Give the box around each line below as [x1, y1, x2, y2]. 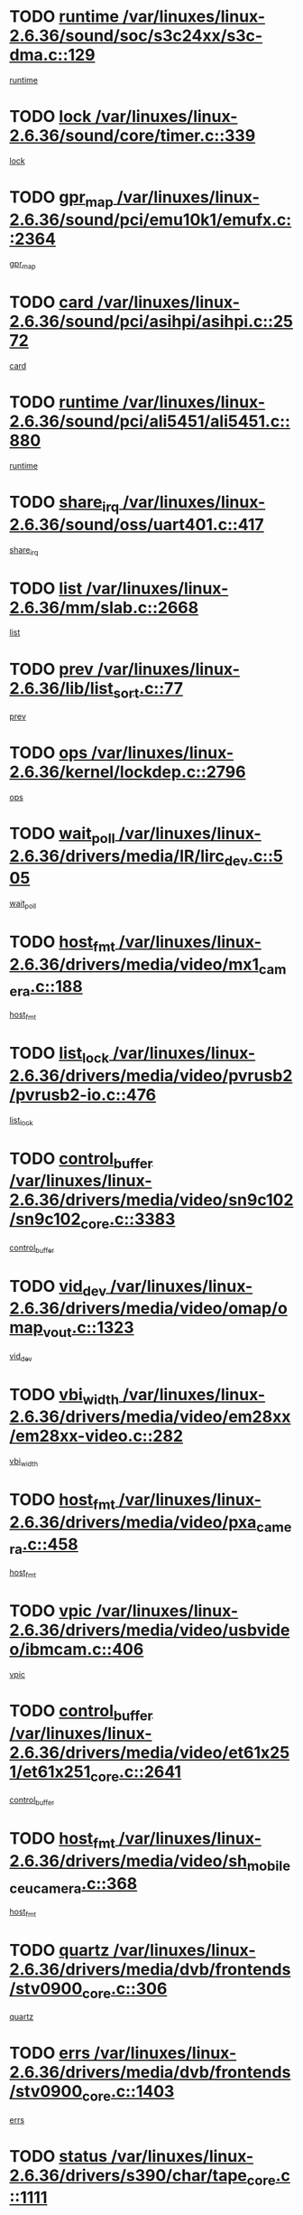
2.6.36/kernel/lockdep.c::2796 [9, 762, 246, 782]
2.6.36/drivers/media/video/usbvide [9, 1620, 290, 1640]
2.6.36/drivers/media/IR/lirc [9, 846, 225, 866]
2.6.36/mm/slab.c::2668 [9, 597, 199, 618]
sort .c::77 [113, 678, 183, 702]
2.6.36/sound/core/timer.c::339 [9, 126, 256, 146]
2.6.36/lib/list [9, 678, 115, 698]
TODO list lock [9, 1043, 110, 1067]
